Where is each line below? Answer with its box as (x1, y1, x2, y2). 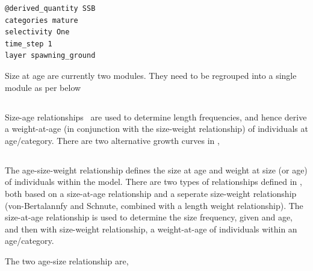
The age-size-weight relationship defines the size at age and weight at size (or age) (5, 163, 308, 176)
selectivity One (5, 28, 70, 37)
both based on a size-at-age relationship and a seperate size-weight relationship (5, 187, 297, 199)
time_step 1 (5, 39, 52, 48)
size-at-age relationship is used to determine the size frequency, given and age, (5, 211, 293, 223)
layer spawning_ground (5, 51, 96, 60)
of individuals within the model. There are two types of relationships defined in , (5, 175, 302, 188)
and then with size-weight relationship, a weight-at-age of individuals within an (5, 222, 297, 235)
